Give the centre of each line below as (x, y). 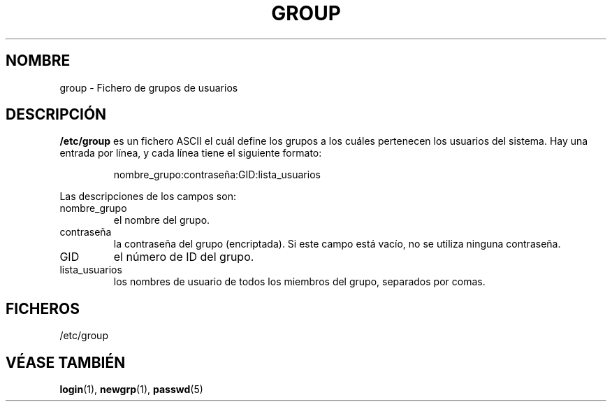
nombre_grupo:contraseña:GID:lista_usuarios (217, 175)
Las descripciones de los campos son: (148, 197)
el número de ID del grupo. (184, 257)
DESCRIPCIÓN (56, 115)
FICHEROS (43, 308)
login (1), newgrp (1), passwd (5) (131, 390)
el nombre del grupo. (162, 220)
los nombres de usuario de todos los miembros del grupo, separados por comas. (299, 282)
